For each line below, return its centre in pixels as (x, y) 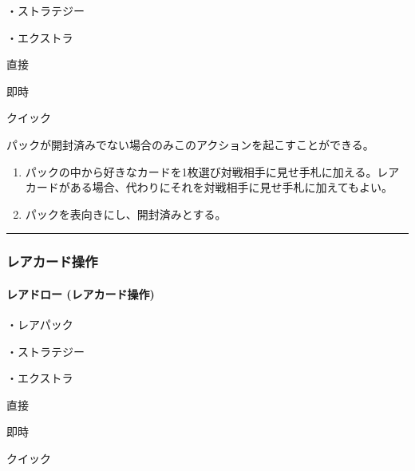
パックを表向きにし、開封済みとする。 (126, 214)
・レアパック (40, 324)
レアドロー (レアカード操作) (81, 293)
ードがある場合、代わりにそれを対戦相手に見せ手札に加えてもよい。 (215, 187)
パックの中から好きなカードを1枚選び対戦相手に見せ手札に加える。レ (207, 171)
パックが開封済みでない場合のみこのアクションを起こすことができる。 (190, 144)
